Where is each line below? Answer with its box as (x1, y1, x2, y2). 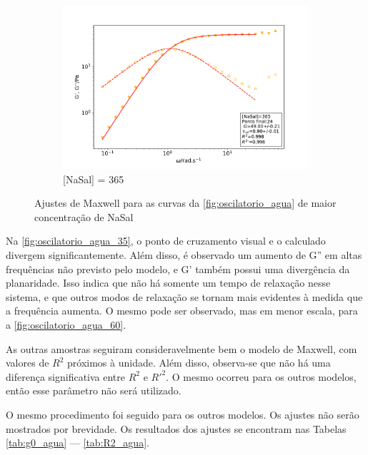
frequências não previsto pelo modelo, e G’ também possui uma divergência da (6, 261, 350, 276)
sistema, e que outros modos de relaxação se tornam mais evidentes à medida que (6, 289, 363, 304)
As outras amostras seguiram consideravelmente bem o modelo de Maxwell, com (6, 341, 357, 356)
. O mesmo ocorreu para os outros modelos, (166, 369, 357, 384)
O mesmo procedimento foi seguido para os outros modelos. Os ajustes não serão (6, 407, 359, 422)
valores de (6, 355, 49, 370)
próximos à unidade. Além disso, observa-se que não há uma (67, 355, 331, 370)
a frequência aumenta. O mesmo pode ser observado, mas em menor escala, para (6, 303, 358, 318)
